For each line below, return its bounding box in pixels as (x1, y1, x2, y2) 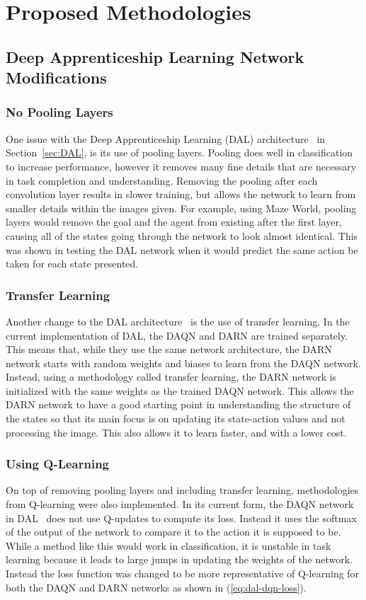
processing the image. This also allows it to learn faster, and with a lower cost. (6, 425, 347, 439)
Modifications (6, 67, 107, 88)
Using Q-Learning (6, 455, 110, 473)
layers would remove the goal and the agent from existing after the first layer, (6, 214, 342, 229)
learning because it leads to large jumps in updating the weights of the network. (6, 552, 353, 567)
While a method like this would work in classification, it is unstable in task (6, 538, 331, 553)
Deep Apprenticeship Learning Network (6, 45, 304, 67)
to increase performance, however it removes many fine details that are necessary (6, 158, 357, 173)
